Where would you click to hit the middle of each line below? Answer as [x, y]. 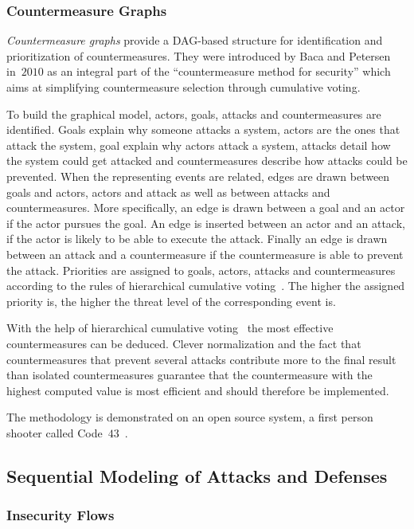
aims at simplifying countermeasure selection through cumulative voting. [184, 87]
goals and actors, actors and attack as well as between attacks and [168, 192]
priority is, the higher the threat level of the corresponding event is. [171, 301]
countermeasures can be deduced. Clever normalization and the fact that [184, 343]
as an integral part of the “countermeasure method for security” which [219, 71]
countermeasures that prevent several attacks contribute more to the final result [201, 359]
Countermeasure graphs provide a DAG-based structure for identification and [195, 40]
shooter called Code [55, 432]
